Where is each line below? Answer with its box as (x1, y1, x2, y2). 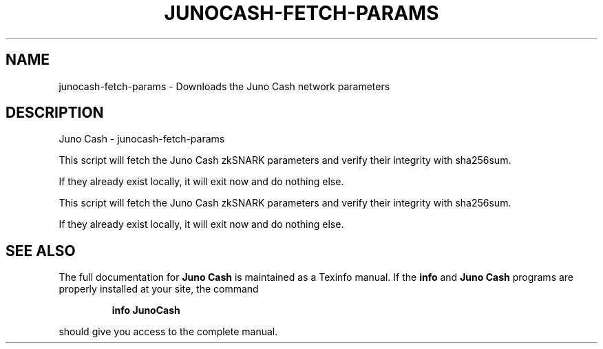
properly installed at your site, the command (59, 283, 259, 295)
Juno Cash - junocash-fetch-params (59, 133, 225, 145)
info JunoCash (112, 304, 180, 317)
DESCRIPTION (6, 104, 104, 122)
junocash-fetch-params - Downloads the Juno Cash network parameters (59, 80, 390, 92)
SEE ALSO (6, 242, 76, 260)
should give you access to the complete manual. (59, 326, 278, 338)
